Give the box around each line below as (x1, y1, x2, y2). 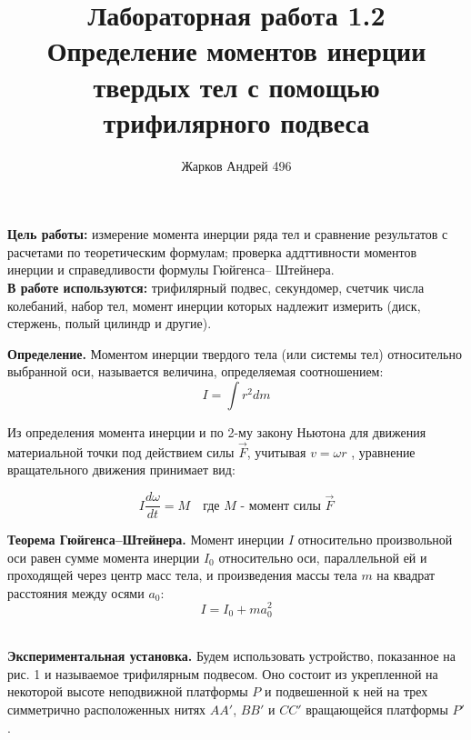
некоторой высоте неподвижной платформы (7, 682, 248, 701)
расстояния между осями (7, 583, 145, 602)
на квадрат (376, 565, 436, 585)
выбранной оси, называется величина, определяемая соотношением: (7, 362, 384, 381)
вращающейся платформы (306, 700, 448, 719)
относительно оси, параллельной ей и (218, 547, 427, 566)
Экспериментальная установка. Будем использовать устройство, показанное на (7, 646, 456, 665)
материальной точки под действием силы (7, 442, 235, 461)
